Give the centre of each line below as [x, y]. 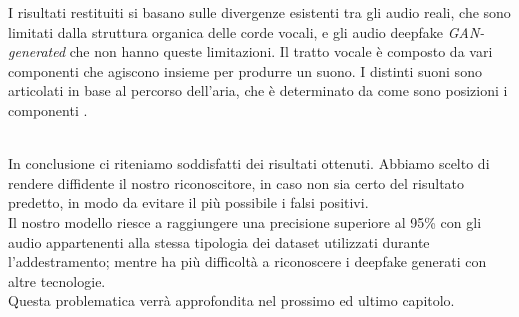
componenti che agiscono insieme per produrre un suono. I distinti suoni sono [245, 70]
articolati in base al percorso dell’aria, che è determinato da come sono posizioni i [258, 90]
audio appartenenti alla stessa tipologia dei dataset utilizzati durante [219, 241]
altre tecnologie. [57, 280]
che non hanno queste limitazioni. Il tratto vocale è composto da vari [281, 51]
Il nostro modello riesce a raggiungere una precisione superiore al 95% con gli [245, 221]
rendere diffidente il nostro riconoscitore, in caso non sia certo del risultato [236, 182]
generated [37, 51]
